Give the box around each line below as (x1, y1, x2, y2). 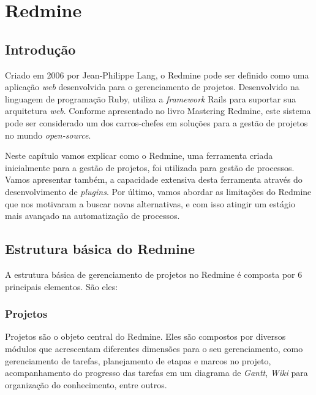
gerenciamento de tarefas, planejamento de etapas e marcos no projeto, (5, 354, 271, 367)
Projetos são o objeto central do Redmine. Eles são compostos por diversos (5, 330, 286, 343)
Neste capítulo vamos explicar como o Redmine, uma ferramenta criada (5, 149, 273, 162)
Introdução (5, 39, 76, 58)
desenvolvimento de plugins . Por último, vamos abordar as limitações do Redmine (5, 185, 312, 197)
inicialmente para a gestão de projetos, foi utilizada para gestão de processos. (5, 161, 295, 174)
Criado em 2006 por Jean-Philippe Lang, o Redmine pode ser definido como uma (5, 68, 309, 81)
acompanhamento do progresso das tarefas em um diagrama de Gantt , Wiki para (5, 366, 308, 379)
